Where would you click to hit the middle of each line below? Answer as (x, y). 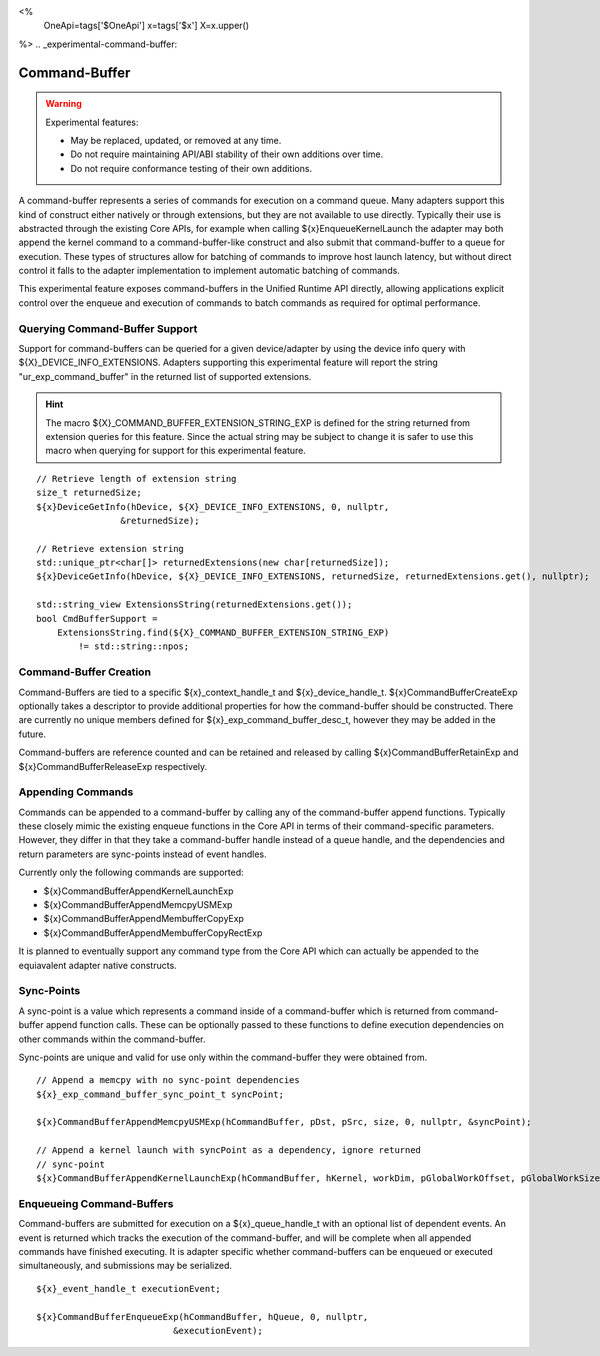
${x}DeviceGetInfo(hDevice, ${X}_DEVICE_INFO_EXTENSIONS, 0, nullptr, (213, 506)
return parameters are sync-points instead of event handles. (142, 854)
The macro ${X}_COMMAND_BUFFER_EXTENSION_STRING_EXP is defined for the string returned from (257, 422)
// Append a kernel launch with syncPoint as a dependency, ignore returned (229, 1150)
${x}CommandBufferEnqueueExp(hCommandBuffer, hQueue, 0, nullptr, (202, 1316)
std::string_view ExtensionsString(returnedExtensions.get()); (194, 604)
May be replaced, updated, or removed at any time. (176, 140)
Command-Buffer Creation (85, 672)
